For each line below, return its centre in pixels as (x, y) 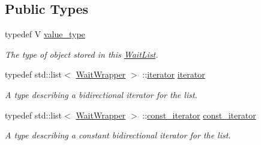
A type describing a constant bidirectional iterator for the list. (118, 135)
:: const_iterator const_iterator (199, 115)
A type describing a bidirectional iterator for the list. (101, 94)
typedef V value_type (45, 34)
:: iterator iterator (174, 74)
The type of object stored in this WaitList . (82, 54)
